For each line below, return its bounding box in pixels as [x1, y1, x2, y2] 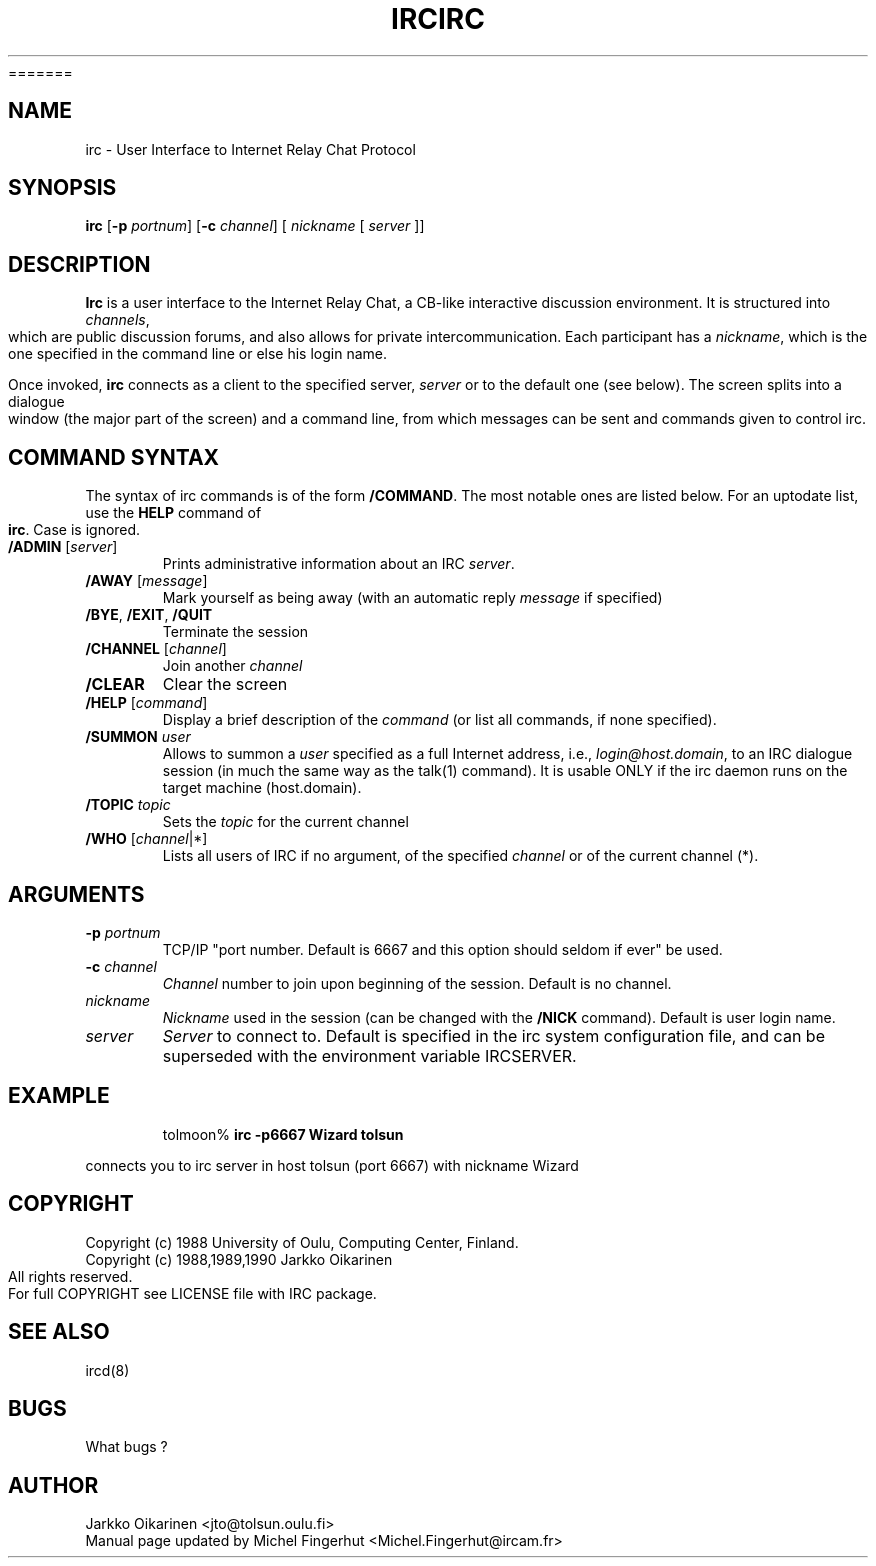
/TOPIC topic [85, 796, 171, 814]
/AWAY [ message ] [85, 572, 208, 590]
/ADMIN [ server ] [8, 538, 118, 556]
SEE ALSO [8, 1319, 110, 1345]
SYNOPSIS [8, 175, 117, 201]
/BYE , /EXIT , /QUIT [85, 606, 213, 624]
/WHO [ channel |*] [85, 830, 208, 848]
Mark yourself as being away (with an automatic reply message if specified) [162, 589, 663, 607]
